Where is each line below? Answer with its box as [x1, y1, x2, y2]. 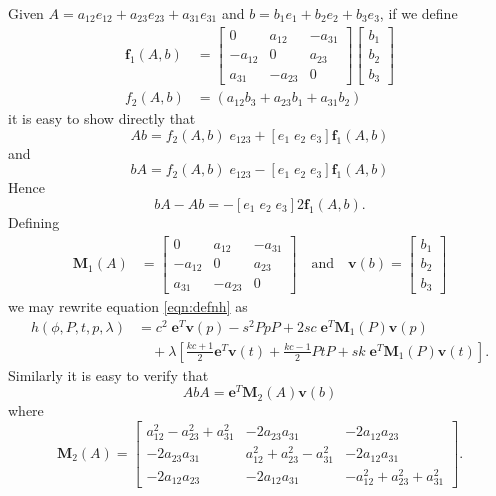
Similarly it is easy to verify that [8, 364, 209, 385]
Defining [8, 211, 60, 232]
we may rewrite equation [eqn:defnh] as [8, 296, 248, 316]
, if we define [379, 3, 458, 23]
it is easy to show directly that [8, 108, 196, 129]
